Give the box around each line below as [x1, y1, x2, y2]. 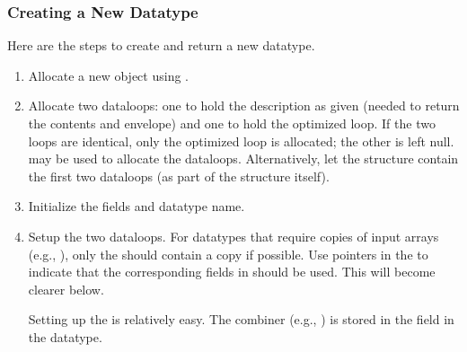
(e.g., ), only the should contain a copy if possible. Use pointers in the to [28, 244, 428, 263]
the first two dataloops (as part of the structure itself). [28, 166, 330, 185]
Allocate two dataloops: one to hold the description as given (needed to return [28, 96, 460, 115]
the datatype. [28, 327, 102, 346]
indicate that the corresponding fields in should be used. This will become [28, 262, 436, 281]
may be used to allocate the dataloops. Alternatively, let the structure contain [28, 149, 459, 168]
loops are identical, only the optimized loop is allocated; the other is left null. [28, 131, 454, 150]
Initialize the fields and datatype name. [28, 197, 245, 216]
